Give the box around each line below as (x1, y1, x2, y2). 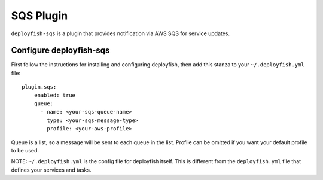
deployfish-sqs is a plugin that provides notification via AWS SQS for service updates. (11, 30, 230, 37)
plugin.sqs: (22, 84, 57, 90)
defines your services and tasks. (11, 166, 92, 173)
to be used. (11, 147, 39, 154)
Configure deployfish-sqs (11, 45, 110, 56)
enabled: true (33, 91, 76, 99)
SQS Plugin (11, 9, 68, 22)
